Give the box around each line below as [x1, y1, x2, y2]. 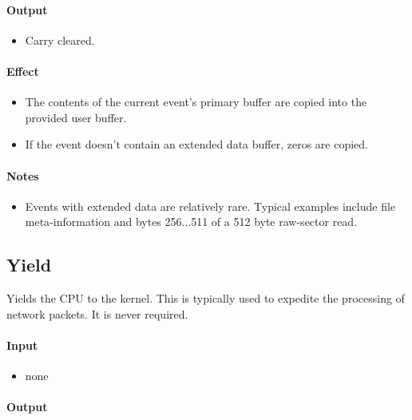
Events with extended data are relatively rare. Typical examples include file [25, 197, 396, 214]
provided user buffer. [25, 109, 127, 125]
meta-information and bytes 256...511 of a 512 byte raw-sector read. [25, 213, 358, 230]
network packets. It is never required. [6, 305, 188, 322]
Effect [6, 62, 39, 79]
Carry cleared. [25, 31, 95, 48]
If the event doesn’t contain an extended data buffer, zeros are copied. [25, 136, 368, 153]
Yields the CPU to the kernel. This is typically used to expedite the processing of [6, 290, 405, 307]
